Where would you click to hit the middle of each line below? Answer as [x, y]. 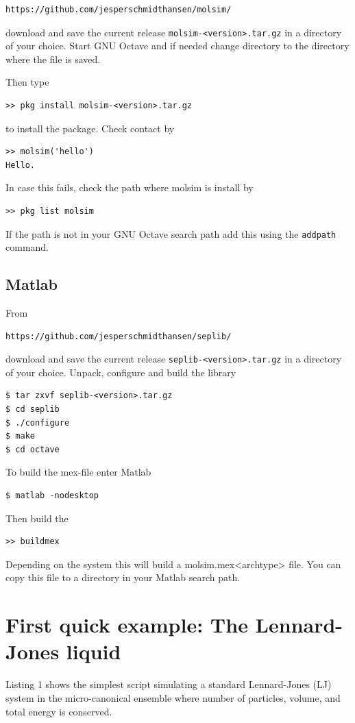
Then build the [37, 518]
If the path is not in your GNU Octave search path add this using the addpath [171, 233]
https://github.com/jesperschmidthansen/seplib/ [119, 336]
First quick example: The [127, 625]
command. [27, 247]
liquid [94, 651]
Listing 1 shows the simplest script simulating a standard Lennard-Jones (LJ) [169, 684]
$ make [20, 436]
